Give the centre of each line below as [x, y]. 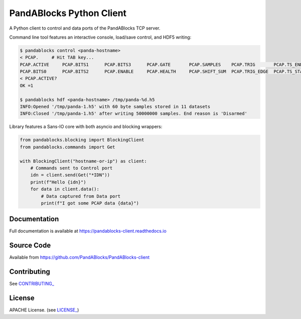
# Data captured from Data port [81, 196]
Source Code [30, 246]
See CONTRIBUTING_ [32, 284]
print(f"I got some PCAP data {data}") [90, 203]
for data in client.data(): [65, 189]
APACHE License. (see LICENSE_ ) [44, 310]
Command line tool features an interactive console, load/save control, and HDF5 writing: [100, 37]
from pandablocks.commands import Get [67, 147]
